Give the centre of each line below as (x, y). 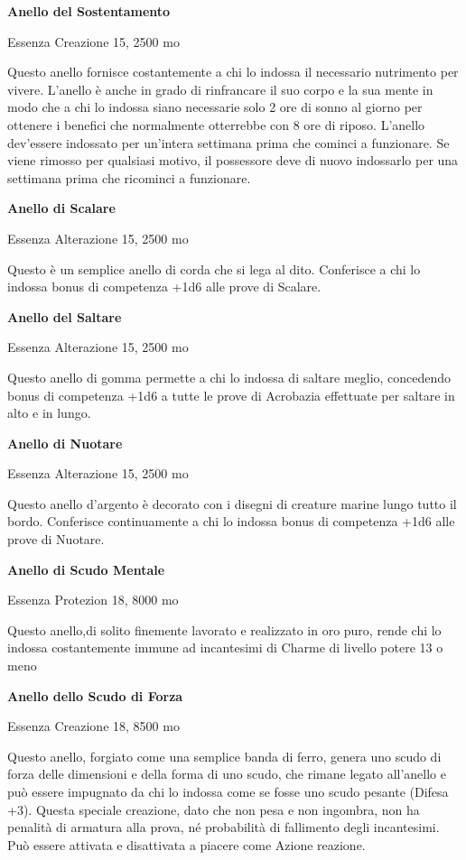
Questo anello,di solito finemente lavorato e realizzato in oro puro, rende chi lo (224, 629)
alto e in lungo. (49, 413)
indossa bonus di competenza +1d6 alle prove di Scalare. (164, 287)
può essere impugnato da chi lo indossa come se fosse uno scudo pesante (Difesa (228, 791)
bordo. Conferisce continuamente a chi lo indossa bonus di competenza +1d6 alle (231, 521)
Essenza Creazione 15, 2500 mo (93, 41)
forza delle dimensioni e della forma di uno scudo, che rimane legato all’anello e (227, 774)
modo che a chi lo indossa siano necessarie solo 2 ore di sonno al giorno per (215, 107)
